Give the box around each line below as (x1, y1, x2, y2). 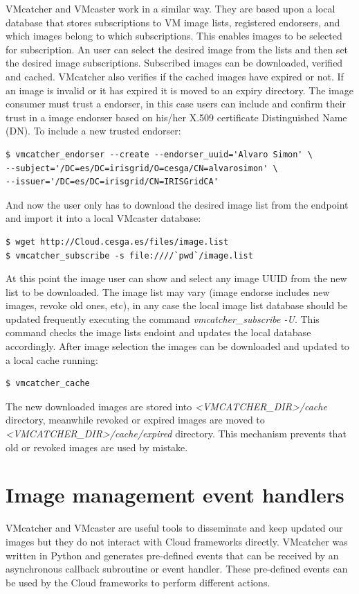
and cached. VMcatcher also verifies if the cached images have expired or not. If (6, 69, 344, 83)
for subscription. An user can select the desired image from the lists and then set (6, 42, 349, 56)
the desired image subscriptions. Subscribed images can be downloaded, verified (6, 55, 343, 70)
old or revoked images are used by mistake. (6, 439, 188, 454)
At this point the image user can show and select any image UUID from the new (6, 271, 347, 286)
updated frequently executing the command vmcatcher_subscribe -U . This (6, 311, 320, 326)
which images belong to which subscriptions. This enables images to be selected (6, 28, 342, 43)
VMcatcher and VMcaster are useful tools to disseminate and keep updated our (6, 521, 343, 535)
